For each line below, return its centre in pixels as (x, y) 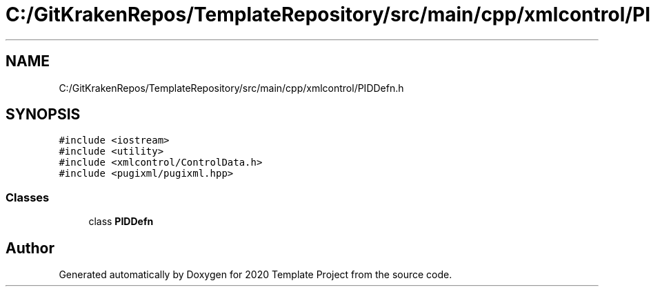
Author (30, 248)
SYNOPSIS (43, 115)
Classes (28, 197)
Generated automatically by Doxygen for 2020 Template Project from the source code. (256, 275)
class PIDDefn (121, 222)
